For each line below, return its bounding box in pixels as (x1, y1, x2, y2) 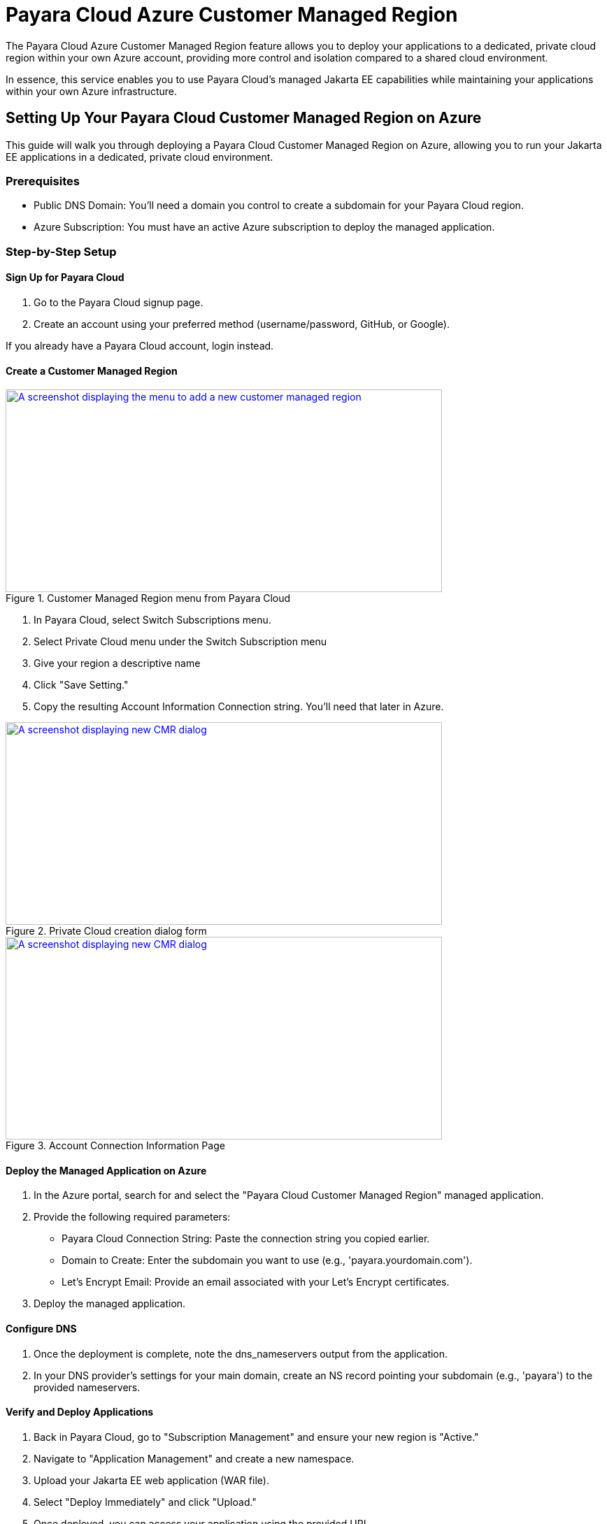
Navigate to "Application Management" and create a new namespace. (34, 1452, 355, 1465)
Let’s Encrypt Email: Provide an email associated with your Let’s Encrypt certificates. (62, 1276, 450, 1288)
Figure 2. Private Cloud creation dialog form (6, 925, 207, 937)
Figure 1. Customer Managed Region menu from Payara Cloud (6, 592, 291, 605)
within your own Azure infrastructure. (6, 85, 177, 97)
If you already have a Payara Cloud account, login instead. (6, 339, 274, 352)
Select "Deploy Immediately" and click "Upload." (34, 1495, 257, 1508)
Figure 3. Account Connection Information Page (6, 1140, 225, 1152)
